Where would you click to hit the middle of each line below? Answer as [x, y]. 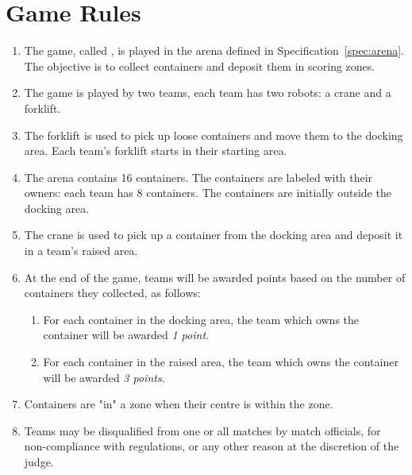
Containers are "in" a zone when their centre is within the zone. [179, 404]
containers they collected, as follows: [112, 293]
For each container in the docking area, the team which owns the [201, 319]
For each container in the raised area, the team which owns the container [221, 362]
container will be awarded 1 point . [126, 335]
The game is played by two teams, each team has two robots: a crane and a [208, 93]
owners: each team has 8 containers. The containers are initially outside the [208, 193]
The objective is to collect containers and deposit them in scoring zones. [200, 66]
